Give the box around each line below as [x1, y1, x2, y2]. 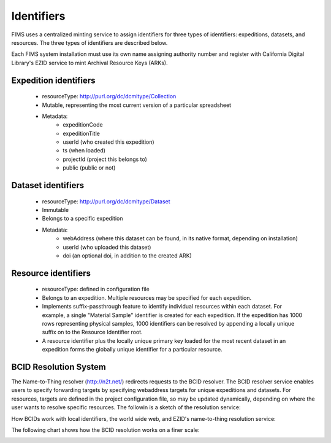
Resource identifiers [11, 268, 91, 278]
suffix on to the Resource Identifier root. [42, 329, 143, 336]
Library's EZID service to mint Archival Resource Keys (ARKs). [11, 59, 168, 66]
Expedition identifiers [11, 75, 96, 85]
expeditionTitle [63, 130, 101, 137]
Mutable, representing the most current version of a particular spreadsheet [42, 101, 232, 109]
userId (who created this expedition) [63, 138, 154, 146]
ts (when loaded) [63, 147, 106, 154]
